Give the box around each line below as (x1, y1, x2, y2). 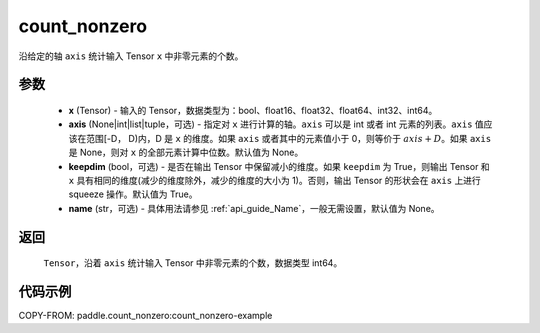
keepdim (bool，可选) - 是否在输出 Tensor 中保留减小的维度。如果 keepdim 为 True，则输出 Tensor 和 (68, 160, 490, 172)
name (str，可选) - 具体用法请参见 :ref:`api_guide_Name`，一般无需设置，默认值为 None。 (68, 202, 440, 214)
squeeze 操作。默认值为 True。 (68, 188, 198, 200)
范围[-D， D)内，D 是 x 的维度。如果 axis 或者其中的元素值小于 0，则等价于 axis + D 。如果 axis (85, 132, 492, 144)
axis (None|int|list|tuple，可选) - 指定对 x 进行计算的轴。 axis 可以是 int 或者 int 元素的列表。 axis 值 (68, 118, 484, 130)
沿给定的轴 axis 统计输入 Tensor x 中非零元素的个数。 (18, 50, 244, 62)
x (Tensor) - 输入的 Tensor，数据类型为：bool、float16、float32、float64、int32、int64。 (68, 104, 438, 116)
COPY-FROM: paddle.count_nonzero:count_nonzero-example (18, 310, 273, 321)
